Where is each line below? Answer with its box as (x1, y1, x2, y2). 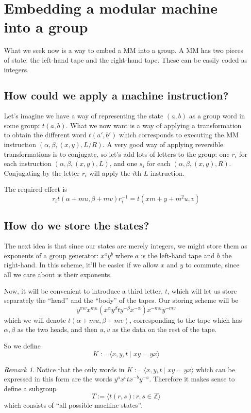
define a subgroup (4, 383, 57, 393)
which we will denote (4, 314, 66, 325)
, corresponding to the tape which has (129, 314, 242, 325)
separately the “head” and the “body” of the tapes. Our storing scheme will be (4, 295, 238, 305)
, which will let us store (167, 285, 237, 296)
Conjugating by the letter (4, 167, 80, 178)
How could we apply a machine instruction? (4, 88, 229, 103)
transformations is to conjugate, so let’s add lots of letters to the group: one (4, 149, 230, 159)
